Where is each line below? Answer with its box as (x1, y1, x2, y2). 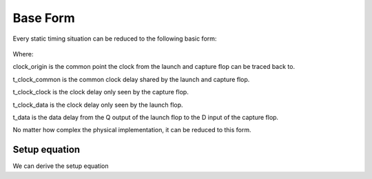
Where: (12, 50, 34, 58)
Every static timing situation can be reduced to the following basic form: (12, 34, 217, 43)
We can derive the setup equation (12, 162, 110, 170)
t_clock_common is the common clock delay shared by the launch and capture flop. (12, 75, 250, 83)
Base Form (12, 10, 75, 25)
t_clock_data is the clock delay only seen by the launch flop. (12, 101, 183, 109)
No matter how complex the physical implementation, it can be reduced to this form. (12, 126, 251, 134)
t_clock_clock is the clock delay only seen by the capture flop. (12, 88, 189, 96)
